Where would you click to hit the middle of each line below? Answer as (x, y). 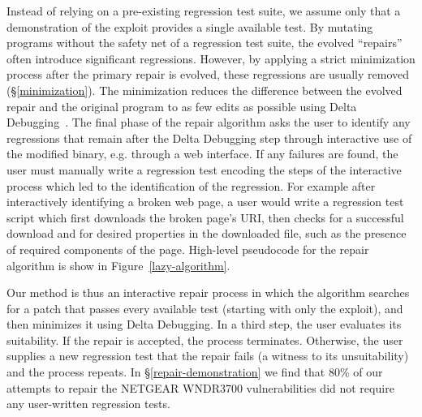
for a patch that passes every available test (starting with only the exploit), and (205, 308)
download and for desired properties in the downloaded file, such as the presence (207, 233)
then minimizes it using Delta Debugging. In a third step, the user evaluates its (204, 324)
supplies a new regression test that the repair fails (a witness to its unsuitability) (208, 356)
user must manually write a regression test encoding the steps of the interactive (204, 169)
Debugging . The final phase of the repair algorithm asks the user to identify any (209, 122)
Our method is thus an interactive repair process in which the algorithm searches (208, 292)
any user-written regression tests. (88, 404)
